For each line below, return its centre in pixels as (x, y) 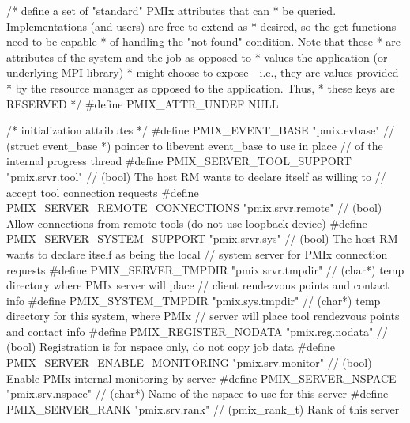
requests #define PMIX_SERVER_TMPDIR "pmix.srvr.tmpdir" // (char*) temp (205, 269)
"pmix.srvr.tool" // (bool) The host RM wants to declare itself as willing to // (196, 176)
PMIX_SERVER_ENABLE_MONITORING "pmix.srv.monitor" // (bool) (189, 363)
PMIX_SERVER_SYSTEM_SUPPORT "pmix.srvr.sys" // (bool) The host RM (202, 238)
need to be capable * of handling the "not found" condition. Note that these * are (204, 42)
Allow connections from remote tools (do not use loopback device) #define (187, 223)
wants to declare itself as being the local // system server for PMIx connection (197, 253)
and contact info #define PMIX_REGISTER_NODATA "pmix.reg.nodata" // (197, 331)
